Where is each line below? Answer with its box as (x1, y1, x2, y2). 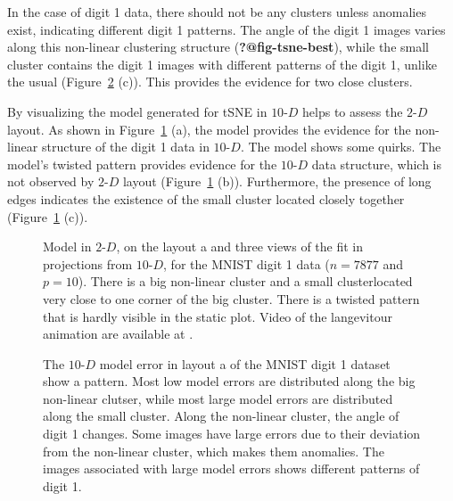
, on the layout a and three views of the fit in (116, 237, 364, 256)
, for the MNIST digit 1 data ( (163, 254, 330, 273)
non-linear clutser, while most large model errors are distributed (43, 389, 393, 407)
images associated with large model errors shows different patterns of (43, 459, 420, 478)
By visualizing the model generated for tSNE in (7, 102, 268, 120)
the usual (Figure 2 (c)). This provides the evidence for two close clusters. (7, 72, 413, 91)
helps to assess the (302, 102, 403, 120)
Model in (43, 237, 92, 256)
